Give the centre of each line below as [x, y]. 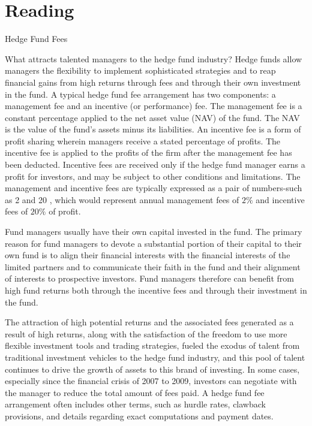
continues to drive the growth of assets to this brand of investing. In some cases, [152, 369]
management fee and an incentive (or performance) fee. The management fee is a [154, 106]
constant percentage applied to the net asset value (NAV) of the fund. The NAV [152, 117]
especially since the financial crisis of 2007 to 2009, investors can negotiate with [151, 381]
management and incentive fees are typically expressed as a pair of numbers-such [154, 188]
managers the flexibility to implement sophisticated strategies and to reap [140, 70]
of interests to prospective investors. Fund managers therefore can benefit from [149, 278]
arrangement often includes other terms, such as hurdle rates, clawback [135, 404]
